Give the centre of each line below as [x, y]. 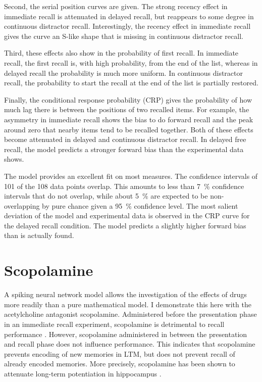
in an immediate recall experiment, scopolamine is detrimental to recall [114, 324]
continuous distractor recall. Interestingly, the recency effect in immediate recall [127, 26]
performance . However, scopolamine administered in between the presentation [126, 334]
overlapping [22, 205]
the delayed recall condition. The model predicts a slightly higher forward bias [125, 225]
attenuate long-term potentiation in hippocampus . [83, 373]
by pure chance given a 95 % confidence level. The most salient [140, 205]
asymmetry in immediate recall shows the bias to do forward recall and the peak [129, 119]
